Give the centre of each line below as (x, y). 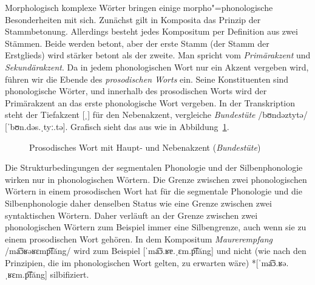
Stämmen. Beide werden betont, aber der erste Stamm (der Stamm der (137, 43)
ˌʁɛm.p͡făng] (26, 274)
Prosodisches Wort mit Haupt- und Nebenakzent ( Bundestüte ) (145, 147)
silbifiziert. (69, 274)
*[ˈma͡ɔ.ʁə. (270, 262)
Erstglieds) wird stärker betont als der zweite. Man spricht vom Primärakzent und (158, 55)
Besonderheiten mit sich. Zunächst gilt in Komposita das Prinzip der (133, 19)
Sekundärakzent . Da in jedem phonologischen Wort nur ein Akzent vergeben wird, (157, 67)
